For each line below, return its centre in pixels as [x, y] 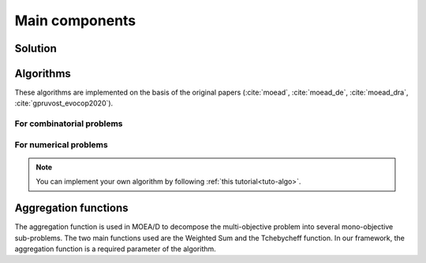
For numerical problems [61, 144]
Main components [75, 20]
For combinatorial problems [69, 124]
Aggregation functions [72, 208]
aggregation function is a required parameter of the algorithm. [115, 249]
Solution [35, 48]
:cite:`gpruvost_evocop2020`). [64, 103]
